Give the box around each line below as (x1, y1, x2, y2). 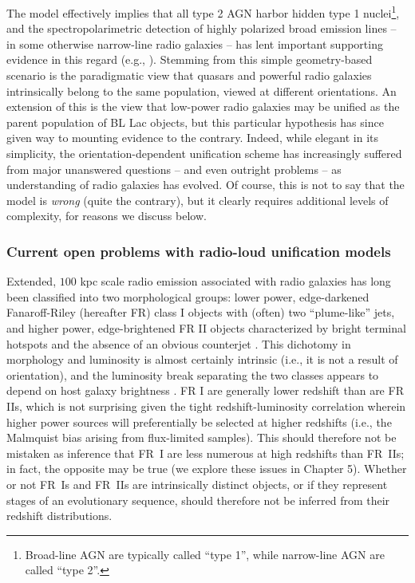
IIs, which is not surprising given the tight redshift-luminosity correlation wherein (6, 397, 406, 414)
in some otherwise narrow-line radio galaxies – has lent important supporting (6, 35, 383, 52)
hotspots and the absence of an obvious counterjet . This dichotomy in (6, 335, 351, 352)
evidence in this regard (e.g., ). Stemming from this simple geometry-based (6, 51, 373, 68)
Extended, (6, 273, 57, 290)
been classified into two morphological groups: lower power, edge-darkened (6, 288, 370, 305)
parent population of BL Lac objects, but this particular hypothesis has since (6, 113, 384, 130)
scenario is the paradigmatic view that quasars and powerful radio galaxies (6, 67, 372, 84)
